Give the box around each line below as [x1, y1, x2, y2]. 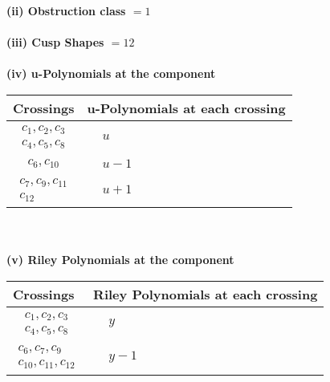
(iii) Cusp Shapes [6, 34, 104, 51]
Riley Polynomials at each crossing [93, 285, 318, 304]
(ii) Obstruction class [6, 2, 126, 18]
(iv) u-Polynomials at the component [6, 65, 216, 82]
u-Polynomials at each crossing [87, 98, 286, 117]
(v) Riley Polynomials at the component [6, 251, 234, 268]
